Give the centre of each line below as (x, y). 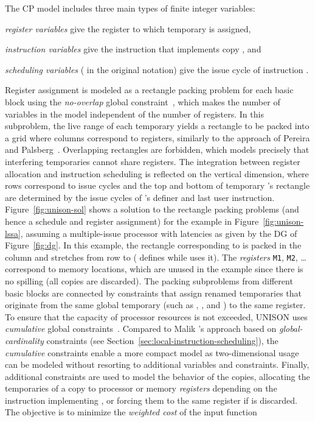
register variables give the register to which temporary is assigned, (128, 28)
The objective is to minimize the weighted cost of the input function (131, 412)
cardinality (24, 340)
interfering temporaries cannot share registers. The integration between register (153, 161)
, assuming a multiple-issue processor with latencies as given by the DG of (159, 233)
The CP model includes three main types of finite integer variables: (130, 8)
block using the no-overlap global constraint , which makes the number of (143, 101)
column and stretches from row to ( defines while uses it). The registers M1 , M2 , (151, 257)
